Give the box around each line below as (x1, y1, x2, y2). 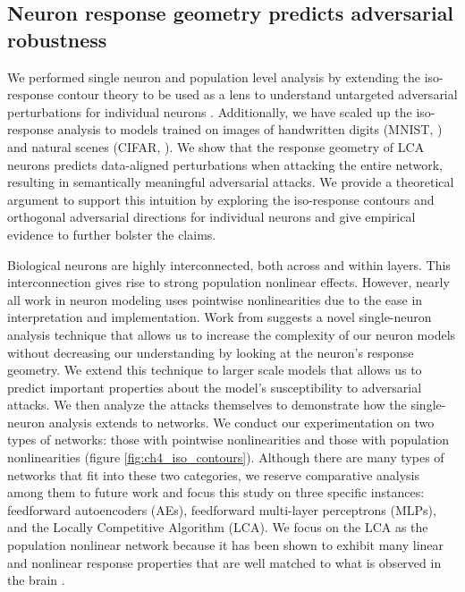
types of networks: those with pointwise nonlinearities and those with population (7, 430, 450, 449)
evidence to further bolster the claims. (7, 224, 216, 243)
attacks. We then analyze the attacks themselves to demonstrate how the (7, 395, 407, 414)
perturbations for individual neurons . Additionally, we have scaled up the (7, 102, 412, 121)
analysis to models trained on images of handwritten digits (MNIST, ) (57, 120, 443, 139)
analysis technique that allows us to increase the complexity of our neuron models (7, 325, 456, 343)
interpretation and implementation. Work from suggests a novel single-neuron (7, 308, 432, 326)
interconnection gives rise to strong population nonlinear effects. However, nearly (7, 273, 450, 292)
